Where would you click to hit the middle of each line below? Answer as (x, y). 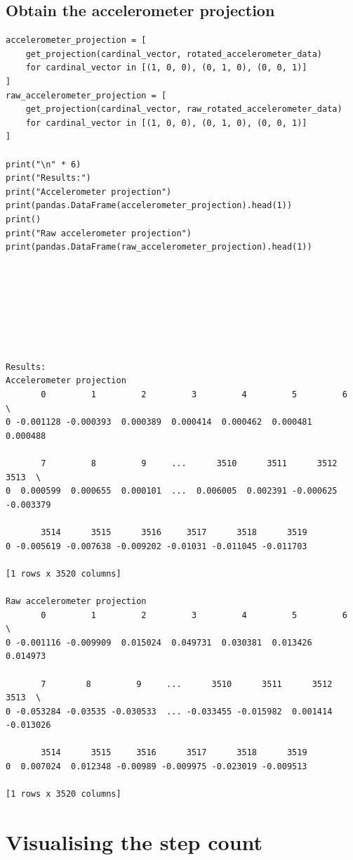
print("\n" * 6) (44, 164)
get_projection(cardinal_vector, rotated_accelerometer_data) (174, 54)
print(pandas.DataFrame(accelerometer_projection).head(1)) (149, 206)
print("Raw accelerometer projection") (99, 233)
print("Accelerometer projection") (89, 192)
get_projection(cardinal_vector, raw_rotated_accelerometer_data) (184, 109)
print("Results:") (48, 178)
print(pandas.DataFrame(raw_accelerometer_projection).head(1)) (159, 247)
